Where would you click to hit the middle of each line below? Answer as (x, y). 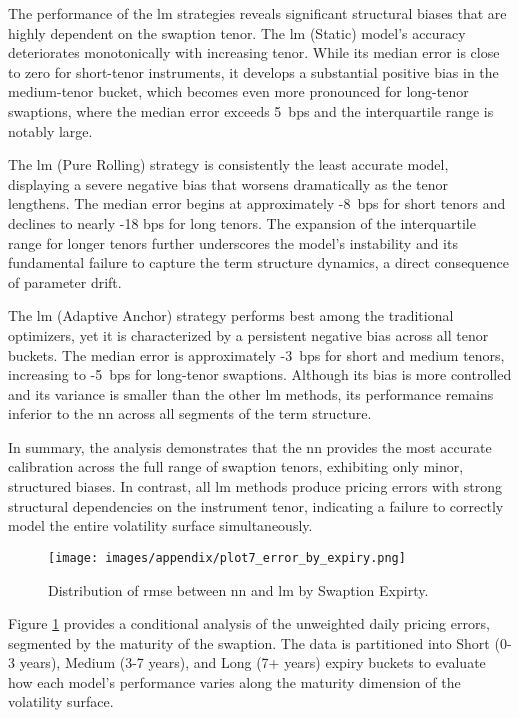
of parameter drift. (65, 281)
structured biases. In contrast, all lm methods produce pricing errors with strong (255, 486)
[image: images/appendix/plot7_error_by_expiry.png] (227, 557)
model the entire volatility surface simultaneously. (160, 525)
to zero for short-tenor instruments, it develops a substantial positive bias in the (253, 71)
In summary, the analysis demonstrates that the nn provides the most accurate (250, 446)
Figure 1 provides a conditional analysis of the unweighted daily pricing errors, (249, 623)
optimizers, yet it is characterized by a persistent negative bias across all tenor (248, 334)
